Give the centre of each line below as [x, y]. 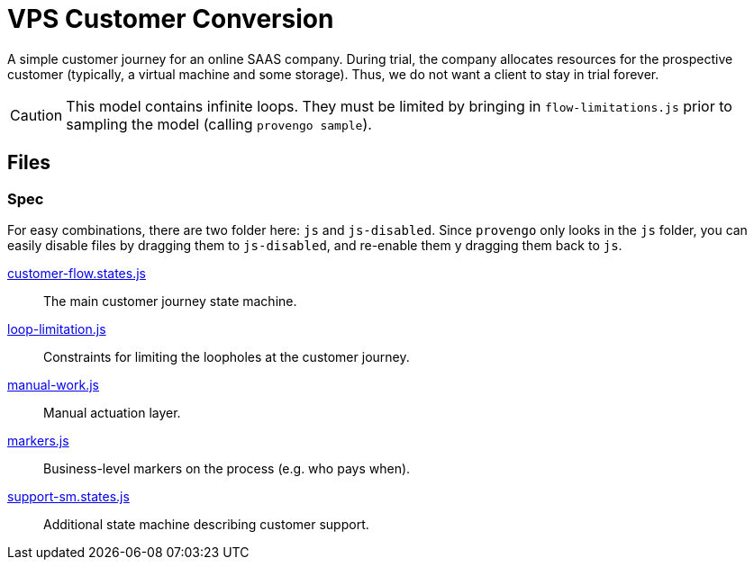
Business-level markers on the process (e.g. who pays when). [227, 468]
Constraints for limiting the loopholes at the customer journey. [227, 356]
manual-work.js [53, 384]
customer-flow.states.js [77, 273]
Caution [36, 115]
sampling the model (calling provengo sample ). [219, 124]
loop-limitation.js [57, 328]
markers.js [38, 440]
